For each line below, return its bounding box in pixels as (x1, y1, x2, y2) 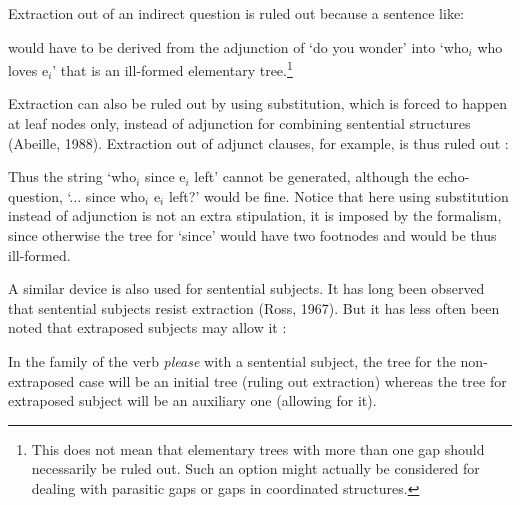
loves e (8, 59, 49, 80)
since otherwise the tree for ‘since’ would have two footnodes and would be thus (8, 225, 497, 245)
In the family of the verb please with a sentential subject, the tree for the (8, 350, 456, 371)
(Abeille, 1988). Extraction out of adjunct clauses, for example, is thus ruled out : (8, 132, 509, 153)
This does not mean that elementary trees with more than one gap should (31, 438, 485, 459)
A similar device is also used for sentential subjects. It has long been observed (8, 278, 485, 299)
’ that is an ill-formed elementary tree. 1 (52, 57, 293, 80)
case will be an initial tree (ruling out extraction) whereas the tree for (78, 370, 507, 391)
